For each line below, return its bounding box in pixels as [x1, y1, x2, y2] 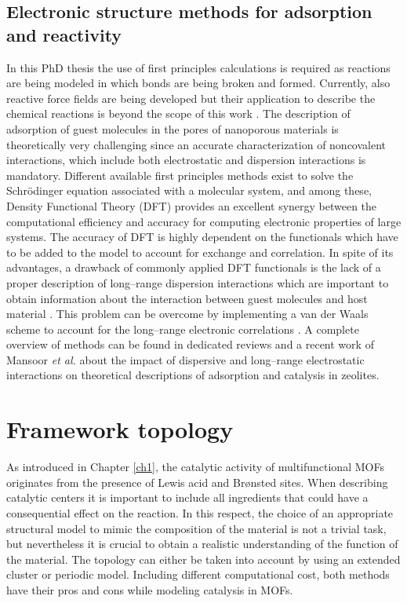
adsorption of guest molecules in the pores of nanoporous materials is [6, 120, 339, 137]
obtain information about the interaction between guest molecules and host [6, 290, 368, 306]
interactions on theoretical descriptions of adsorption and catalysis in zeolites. [6, 367, 380, 383]
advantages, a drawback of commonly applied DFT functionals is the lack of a [6, 259, 381, 276]
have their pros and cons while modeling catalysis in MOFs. [6, 581, 293, 598]
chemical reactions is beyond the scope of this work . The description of [6, 105, 351, 122]
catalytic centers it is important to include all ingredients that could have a [6, 489, 369, 506]
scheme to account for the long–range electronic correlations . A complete [6, 320, 359, 337]
